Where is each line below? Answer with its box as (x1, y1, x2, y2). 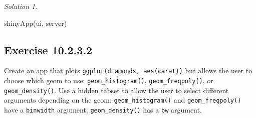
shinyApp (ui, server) (4, 17, 67, 28)
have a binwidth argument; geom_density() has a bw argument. (4, 105, 202, 115)
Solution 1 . (4, 1, 38, 11)
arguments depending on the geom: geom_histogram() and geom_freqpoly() (4, 95, 241, 105)
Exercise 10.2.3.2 (4, 42, 93, 57)
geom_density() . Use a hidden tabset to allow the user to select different (4, 85, 229, 95)
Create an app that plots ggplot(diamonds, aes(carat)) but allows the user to (4, 65, 252, 76)
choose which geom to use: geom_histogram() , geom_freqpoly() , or (4, 75, 213, 86)
